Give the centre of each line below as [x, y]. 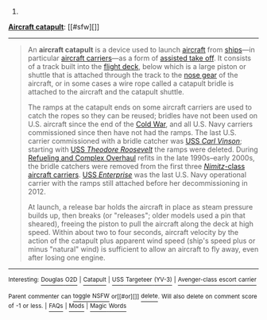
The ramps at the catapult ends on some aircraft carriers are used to [140, 107]
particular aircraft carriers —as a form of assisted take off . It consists [139, 58]
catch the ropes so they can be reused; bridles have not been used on [143, 116]
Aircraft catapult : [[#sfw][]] [54, 27]
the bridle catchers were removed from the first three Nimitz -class [136, 166]
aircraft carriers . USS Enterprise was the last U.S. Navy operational [137, 175]
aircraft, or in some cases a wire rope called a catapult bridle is [131, 83]
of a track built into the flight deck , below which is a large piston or [137, 66]
